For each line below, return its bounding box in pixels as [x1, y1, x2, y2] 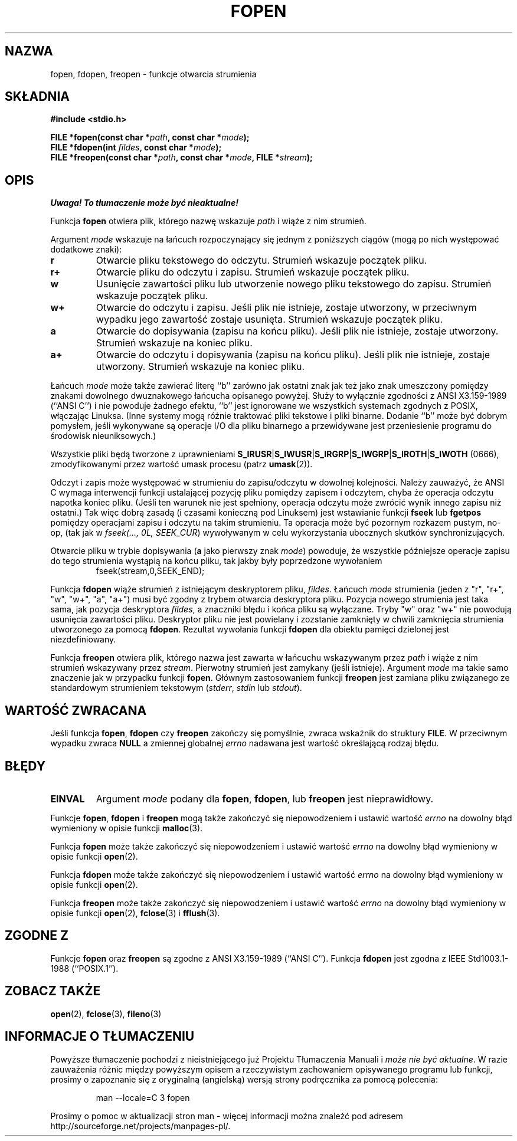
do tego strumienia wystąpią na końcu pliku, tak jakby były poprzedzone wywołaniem [50, 556, 382, 566]
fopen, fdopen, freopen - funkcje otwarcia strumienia [50, 68, 257, 79]
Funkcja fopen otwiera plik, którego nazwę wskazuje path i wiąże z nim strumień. [50, 216, 367, 227]
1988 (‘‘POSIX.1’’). [50, 963, 119, 973]
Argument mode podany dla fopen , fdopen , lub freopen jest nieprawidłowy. [96, 792, 434, 805]
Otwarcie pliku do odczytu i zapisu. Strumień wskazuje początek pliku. [96, 266, 410, 278]
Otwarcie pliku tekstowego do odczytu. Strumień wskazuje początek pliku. [96, 254, 427, 267]
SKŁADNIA [5, 89, 70, 104]
